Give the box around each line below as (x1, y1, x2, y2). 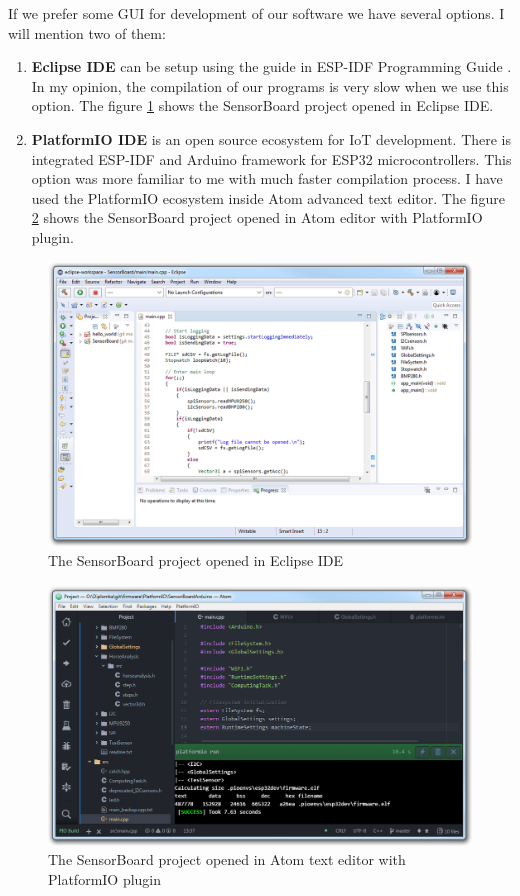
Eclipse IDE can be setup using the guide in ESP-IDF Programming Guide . (31, 56, 512, 77)
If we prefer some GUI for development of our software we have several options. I (8, 3, 505, 23)
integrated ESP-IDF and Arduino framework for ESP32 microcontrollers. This (31, 148, 512, 169)
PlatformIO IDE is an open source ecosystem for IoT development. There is (31, 128, 512, 149)
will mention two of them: (8, 22, 166, 43)
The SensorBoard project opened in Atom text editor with (48, 849, 406, 870)
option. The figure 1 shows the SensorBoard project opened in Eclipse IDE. (31, 95, 494, 116)
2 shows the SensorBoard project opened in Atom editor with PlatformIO (31, 207, 483, 228)
